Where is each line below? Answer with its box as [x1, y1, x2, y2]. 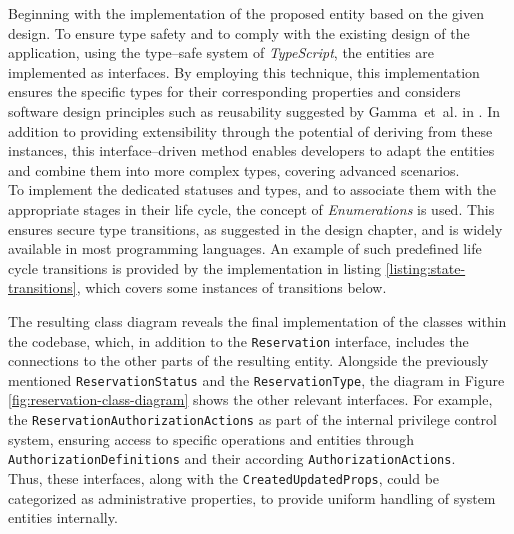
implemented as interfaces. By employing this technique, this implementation [8, 61, 480, 82]
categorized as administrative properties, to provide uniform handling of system [8, 487, 496, 508]
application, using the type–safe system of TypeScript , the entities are [8, 42, 434, 63]
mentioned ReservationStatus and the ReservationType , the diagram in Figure [8, 369, 505, 390]
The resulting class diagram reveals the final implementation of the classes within [8, 310, 507, 331]
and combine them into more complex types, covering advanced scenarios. [8, 159, 460, 180]
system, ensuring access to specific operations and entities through [8, 428, 414, 449]
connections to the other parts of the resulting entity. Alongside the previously [8, 350, 489, 371]
